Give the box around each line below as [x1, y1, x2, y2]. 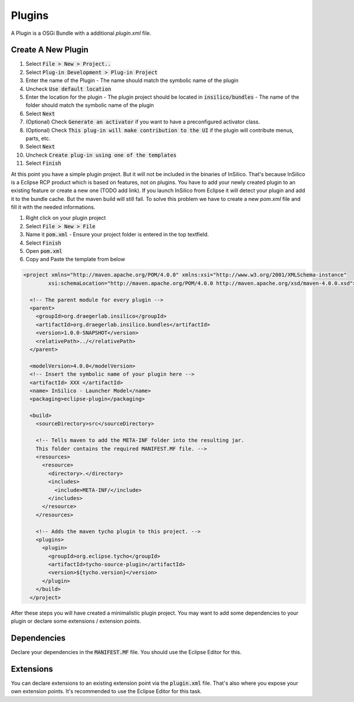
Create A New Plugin [11, 45, 88, 55]
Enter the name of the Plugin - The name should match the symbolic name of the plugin [25, 77, 239, 84]
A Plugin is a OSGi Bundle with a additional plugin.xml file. [11, 30, 152, 37]
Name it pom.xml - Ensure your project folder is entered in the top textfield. [25, 231, 209, 238]
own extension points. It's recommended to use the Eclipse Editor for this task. [11, 688, 202, 695]
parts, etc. [25, 135, 51, 142]
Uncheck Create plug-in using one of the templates [25, 151, 177, 158]
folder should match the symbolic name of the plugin [25, 102, 155, 109]
